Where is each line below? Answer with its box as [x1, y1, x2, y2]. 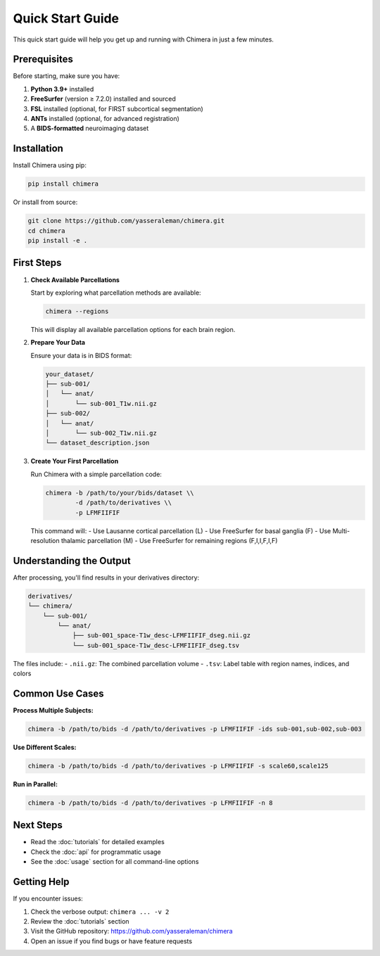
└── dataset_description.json [45, 439, 150, 447]
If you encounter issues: [13, 894, 84, 903]
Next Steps [13, 820, 63, 831]
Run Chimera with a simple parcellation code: [30, 470, 162, 478]
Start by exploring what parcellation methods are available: [30, 288, 201, 297]
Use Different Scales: [13, 743, 77, 752]
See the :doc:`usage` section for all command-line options [30, 858, 199, 866]
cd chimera [27, 227, 65, 235]
